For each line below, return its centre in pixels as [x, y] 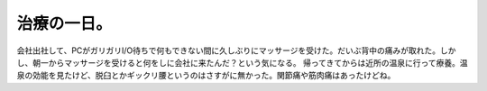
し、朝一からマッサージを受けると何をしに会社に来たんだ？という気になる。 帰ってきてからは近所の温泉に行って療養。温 [242, 62]
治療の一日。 [64, 23]
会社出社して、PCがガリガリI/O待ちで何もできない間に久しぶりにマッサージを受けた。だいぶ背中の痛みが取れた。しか [236, 50]
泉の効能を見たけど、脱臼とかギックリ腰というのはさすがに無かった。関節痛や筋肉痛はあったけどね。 [206, 76]
